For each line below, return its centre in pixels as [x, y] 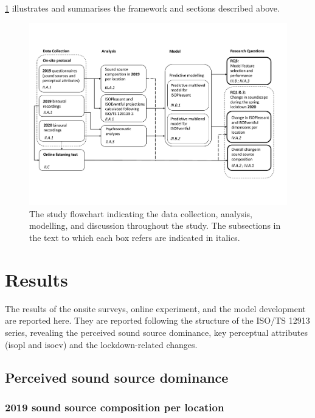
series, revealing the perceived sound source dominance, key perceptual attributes [156, 332]
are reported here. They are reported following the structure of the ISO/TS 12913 [157, 320]
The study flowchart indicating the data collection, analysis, [141, 213]
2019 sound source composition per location [115, 407]
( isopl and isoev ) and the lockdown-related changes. [101, 344]
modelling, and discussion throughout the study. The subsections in [155, 225]
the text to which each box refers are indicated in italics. [135, 238]
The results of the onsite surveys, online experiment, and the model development [155, 308]
